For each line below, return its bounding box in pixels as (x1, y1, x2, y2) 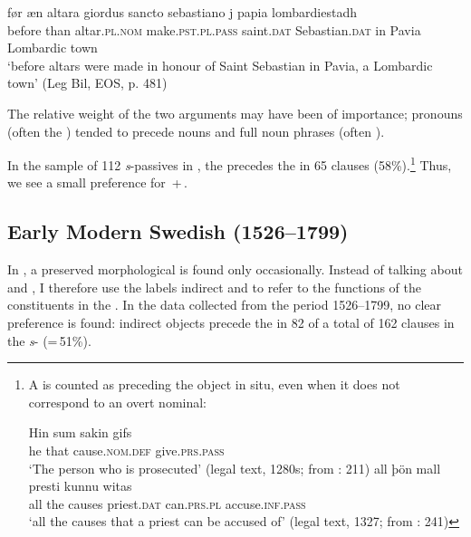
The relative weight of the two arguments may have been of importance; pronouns (7, 103, 463, 122)
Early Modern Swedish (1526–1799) (7, 217, 349, 245)
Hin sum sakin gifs (28, 423, 132, 442)
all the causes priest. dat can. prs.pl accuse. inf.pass (28, 494, 306, 513)
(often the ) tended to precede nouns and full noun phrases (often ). (7, 121, 385, 140)
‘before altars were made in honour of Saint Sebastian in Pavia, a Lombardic (7, 55, 433, 74)
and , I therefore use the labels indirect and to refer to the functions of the (7, 277, 421, 296)
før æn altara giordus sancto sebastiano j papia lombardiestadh (7, 3, 357, 21)
